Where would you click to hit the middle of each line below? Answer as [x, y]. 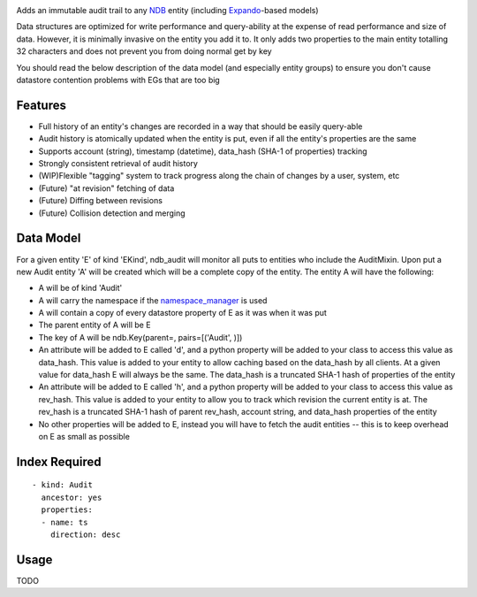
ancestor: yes [72, 497]
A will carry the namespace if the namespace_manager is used [153, 300]
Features [41, 105]
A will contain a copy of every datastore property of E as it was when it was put [182, 313]
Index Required [59, 461]
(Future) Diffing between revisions [101, 201]
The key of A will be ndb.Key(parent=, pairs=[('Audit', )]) [140, 337]
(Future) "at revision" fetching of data [106, 188]
